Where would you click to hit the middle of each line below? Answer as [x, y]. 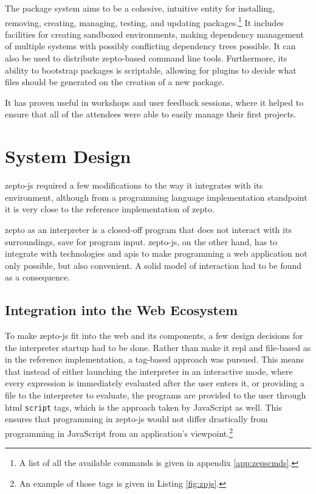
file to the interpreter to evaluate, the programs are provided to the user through [156, 395]
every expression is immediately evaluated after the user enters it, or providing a [155, 383]
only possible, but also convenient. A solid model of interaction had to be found [153, 265]
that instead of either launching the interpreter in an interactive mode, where [149, 371]
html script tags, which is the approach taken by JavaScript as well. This [143, 407]
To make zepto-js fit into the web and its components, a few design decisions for [154, 336]
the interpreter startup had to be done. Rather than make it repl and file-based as [158, 347]
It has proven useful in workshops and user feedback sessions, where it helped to [154, 102]
